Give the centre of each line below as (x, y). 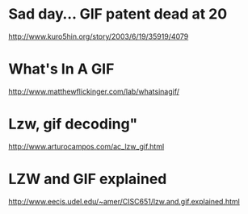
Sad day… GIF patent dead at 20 (118, 14)
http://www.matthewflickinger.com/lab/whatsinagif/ (94, 91)
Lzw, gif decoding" (73, 124)
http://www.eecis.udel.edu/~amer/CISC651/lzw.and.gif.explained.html (124, 201)
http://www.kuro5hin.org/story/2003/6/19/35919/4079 (99, 36)
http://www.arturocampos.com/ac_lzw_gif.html (86, 146)
